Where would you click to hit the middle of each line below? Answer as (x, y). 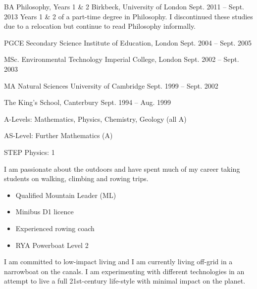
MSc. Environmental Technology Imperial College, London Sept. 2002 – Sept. (122, 59)
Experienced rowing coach (55, 228)
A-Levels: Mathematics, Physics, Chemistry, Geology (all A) (95, 119)
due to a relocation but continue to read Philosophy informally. (100, 26)
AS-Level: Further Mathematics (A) (58, 135)
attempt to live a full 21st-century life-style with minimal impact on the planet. (125, 281)
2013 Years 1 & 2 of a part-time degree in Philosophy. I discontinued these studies (128, 16)
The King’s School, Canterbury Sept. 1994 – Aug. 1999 (87, 102)
